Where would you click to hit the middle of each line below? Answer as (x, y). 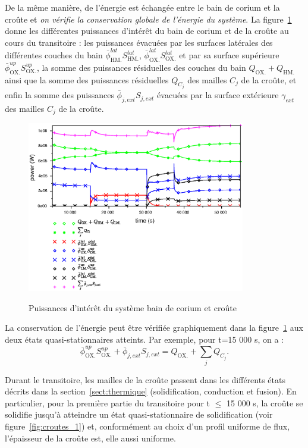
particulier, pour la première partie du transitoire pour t (108, 402)
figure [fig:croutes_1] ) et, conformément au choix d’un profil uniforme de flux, (147, 426)
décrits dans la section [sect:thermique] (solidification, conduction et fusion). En (151, 391)
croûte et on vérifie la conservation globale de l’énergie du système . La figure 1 (148, 19)
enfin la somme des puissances (59, 95)
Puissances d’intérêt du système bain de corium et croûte (133, 307)
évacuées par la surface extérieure (218, 95)
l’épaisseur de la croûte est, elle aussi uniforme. (90, 438)
